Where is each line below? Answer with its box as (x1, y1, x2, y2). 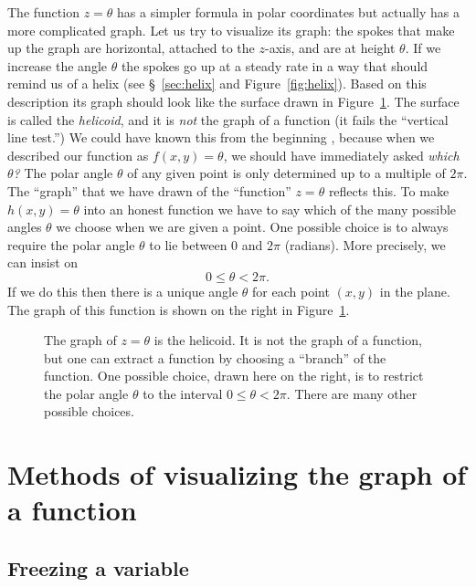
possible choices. (44, 402, 134, 421)
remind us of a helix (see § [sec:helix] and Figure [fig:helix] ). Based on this (7, 74, 427, 93)
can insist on (7, 253, 79, 272)
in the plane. (379, 281, 450, 300)
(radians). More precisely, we (284, 235, 446, 254)
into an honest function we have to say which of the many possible (83, 199, 457, 218)
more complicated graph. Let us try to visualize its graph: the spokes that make (7, 20, 455, 39)
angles (7, 217, 42, 236)
